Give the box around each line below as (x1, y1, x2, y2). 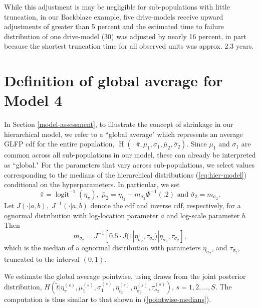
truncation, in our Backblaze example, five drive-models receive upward (4, 11, 223, 22)
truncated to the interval (4, 254, 80, 264)
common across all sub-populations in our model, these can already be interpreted (4, 149, 256, 160)
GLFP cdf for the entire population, (4, 138, 115, 149)
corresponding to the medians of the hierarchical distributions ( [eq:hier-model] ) (4, 169, 246, 180)
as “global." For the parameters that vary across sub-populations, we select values (4, 160, 255, 170)
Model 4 (4, 90, 62, 110)
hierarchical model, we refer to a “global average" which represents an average (4, 128, 243, 139)
